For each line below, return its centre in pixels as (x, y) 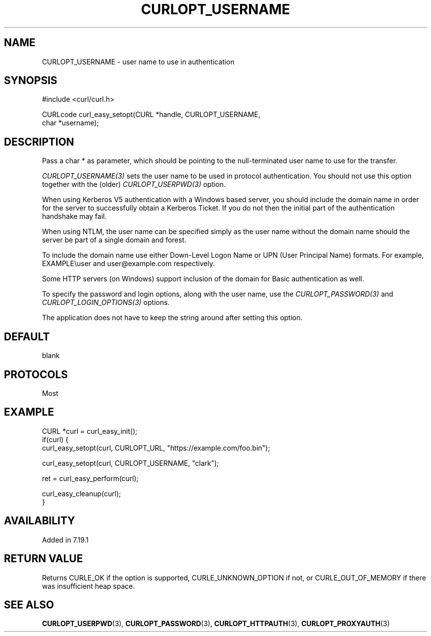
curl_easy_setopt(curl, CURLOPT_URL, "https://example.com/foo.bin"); (156, 448)
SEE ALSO (29, 605)
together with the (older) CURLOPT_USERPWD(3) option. (134, 184)
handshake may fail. (74, 216)
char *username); (70, 123)
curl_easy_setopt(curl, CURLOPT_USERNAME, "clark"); (130, 463)
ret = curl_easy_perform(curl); (90, 478)
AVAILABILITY (40, 521)
